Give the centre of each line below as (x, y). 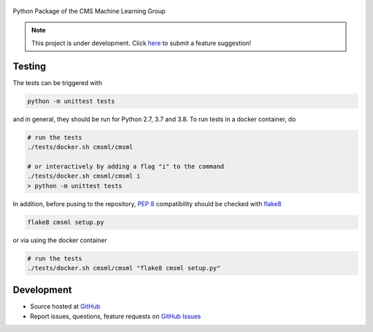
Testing (29, 66)
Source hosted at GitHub (65, 306)
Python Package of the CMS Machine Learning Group (89, 11)
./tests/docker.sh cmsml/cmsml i (84, 176)
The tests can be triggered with (58, 82)
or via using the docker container (60, 240)
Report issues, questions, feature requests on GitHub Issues (116, 316)
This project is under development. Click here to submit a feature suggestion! (141, 43)
